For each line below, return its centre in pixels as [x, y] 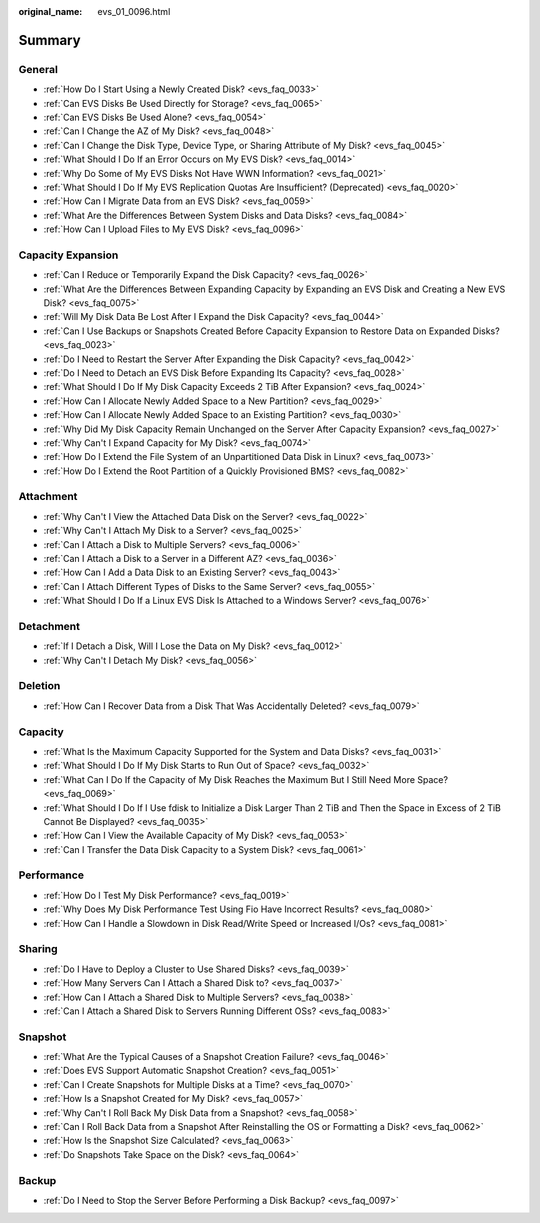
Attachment [48, 497]
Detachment [49, 626]
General [38, 69]
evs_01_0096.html [134, 11]
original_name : [50, 11]
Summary [49, 40]
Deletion [39, 686]
